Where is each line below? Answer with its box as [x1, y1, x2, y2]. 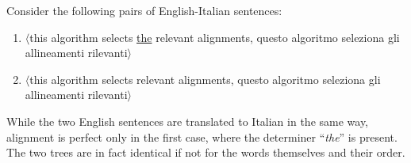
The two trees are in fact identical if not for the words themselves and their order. [6, 144, 405, 161]
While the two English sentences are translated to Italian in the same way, [6, 112, 369, 129]
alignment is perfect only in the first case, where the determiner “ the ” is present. [6, 128, 398, 145]
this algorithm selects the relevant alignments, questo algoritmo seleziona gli [29, 28, 400, 45]
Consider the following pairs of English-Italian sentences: [6, 2, 282, 18]
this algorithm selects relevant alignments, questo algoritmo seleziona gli [29, 70, 381, 87]
